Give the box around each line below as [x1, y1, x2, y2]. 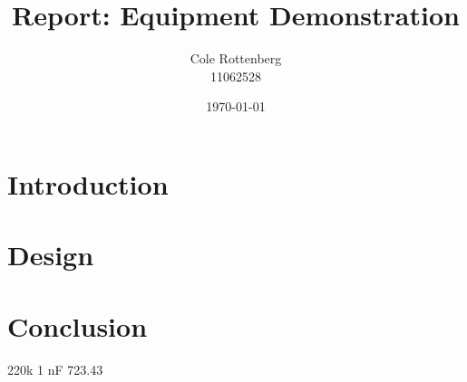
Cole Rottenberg [190, 49, 282, 68]
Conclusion [7, 307, 148, 344]
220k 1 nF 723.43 [7, 359, 103, 378]
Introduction [7, 165, 169, 202]
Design [7, 236, 94, 273]
